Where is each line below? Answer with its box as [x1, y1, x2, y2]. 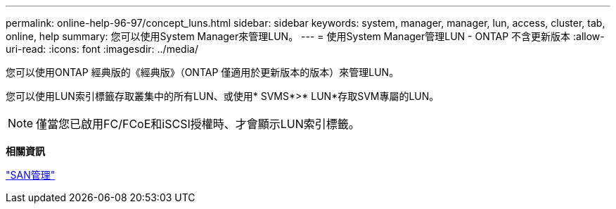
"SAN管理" [6, 169, 56, 181]
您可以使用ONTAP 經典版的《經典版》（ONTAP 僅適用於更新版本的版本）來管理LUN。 [6, 66, 399, 78]
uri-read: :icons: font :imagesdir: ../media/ [6, 43, 198, 55]
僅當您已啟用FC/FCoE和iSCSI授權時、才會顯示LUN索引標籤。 [36, 117, 360, 131]
